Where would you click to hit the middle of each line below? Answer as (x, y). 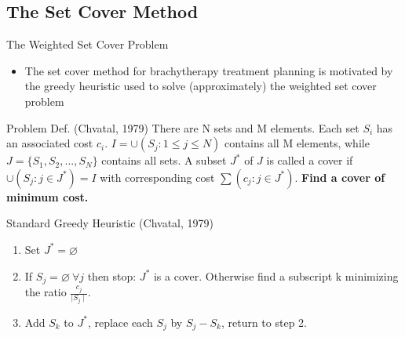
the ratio (46, 292)
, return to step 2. (264, 322)
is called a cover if (310, 160)
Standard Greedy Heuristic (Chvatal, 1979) (110, 223)
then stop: (112, 275)
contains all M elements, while (297, 143)
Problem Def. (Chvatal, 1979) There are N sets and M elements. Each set (183, 127)
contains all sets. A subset (164, 160)
